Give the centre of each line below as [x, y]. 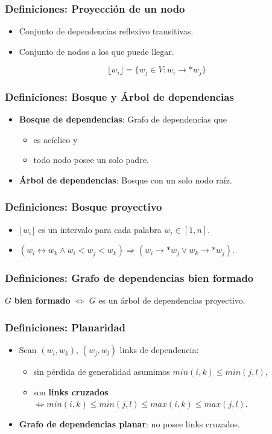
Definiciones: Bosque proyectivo [84, 207]
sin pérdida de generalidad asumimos [102, 372]
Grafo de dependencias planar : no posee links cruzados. [129, 424]
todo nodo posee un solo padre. [91, 160]
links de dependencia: [159, 350]
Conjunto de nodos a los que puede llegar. [96, 51]
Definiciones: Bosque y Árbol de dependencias [119, 96]
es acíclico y [55, 139]
